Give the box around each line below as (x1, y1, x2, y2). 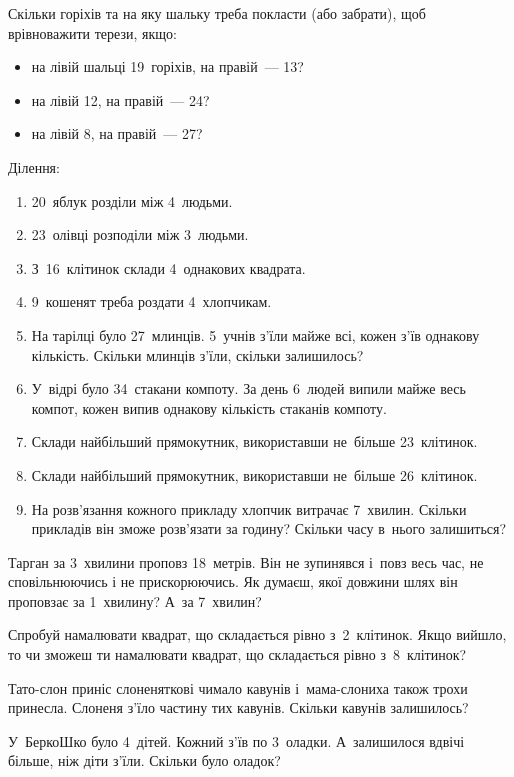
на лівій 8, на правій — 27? (31, 123, 203, 144)
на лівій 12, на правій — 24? (31, 89, 210, 110)
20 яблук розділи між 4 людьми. (31, 190, 233, 211)
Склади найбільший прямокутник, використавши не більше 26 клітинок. (31, 464, 478, 485)
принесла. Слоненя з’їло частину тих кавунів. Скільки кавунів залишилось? (8, 697, 469, 718)
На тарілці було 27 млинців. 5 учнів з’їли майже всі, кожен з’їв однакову (31, 324, 480, 345)
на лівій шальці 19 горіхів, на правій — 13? (31, 56, 304, 77)
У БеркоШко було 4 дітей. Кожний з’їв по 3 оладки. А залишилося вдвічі (8, 730, 465, 751)
